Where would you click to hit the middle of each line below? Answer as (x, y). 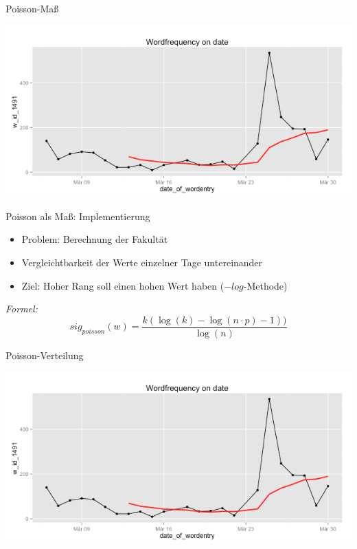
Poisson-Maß (32, 8)
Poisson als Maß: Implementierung (78, 216)
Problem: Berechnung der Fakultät (95, 239)
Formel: (22, 309)
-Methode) (265, 285)
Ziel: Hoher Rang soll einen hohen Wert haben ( (123, 285)
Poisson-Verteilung (45, 355)
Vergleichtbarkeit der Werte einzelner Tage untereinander (142, 262)
